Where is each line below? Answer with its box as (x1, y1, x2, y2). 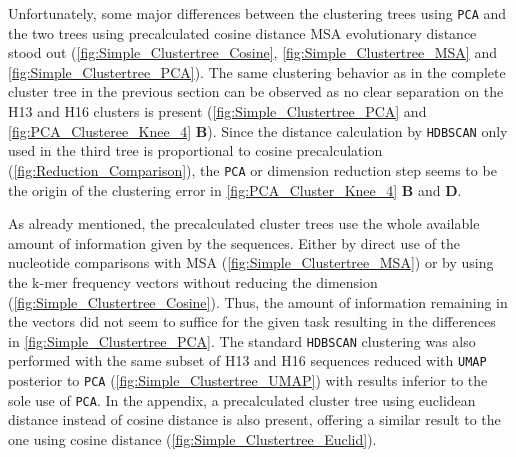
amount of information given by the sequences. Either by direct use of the (8, 232, 461, 253)
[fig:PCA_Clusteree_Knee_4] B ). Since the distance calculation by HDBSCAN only (8, 120, 508, 141)
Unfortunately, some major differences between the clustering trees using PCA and (8, 3, 507, 23)
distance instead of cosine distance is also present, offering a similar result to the (8, 409, 501, 430)
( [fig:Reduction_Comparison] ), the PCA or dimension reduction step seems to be (8, 159, 497, 180)
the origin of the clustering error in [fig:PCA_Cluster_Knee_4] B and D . (8, 179, 462, 200)
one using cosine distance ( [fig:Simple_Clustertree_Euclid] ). (8, 428, 377, 449)
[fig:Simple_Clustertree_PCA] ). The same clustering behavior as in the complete (8, 61, 506, 82)
